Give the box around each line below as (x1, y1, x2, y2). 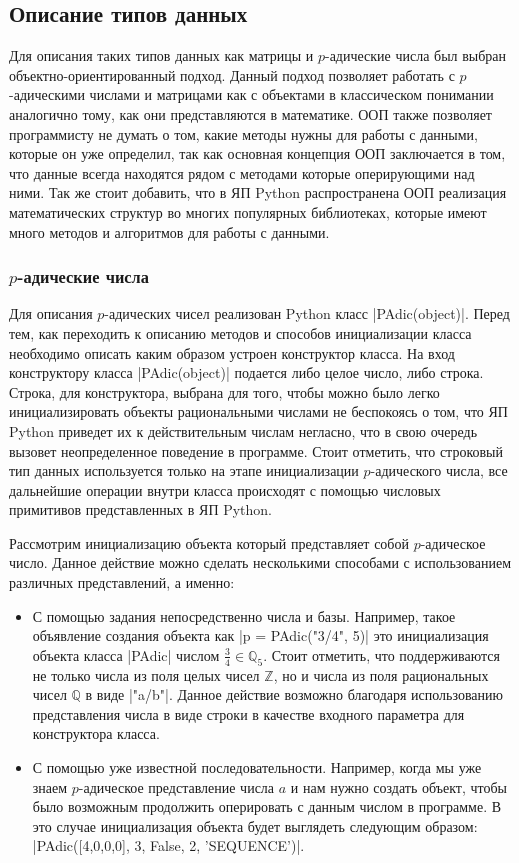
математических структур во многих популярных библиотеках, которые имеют (9, 201, 487, 222)
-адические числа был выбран (324, 45, 507, 66)
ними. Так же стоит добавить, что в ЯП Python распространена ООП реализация (9, 182, 507, 203)
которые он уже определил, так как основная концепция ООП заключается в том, (9, 143, 506, 164)
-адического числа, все (370, 460, 508, 481)
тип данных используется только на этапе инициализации (9, 460, 359, 481)
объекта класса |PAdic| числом (32, 644, 220, 665)
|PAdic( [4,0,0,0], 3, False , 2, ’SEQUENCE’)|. (32, 835, 305, 856)
